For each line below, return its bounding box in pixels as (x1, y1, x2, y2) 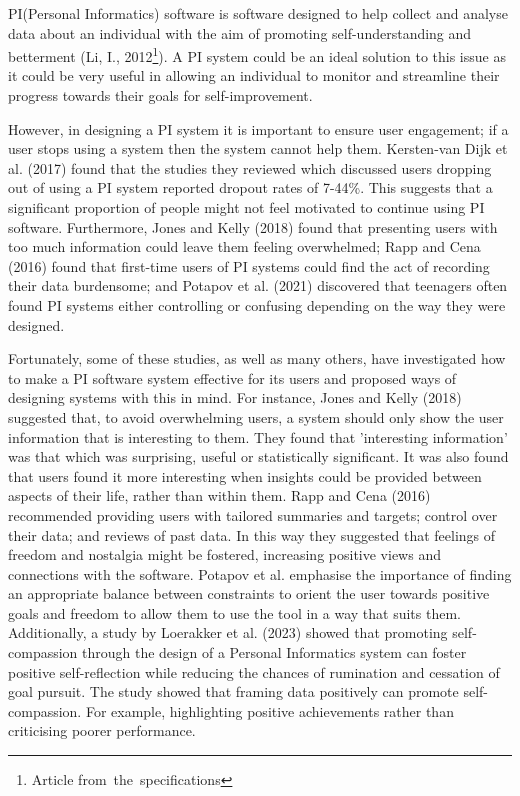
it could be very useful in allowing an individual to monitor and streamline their (8, 65, 500, 86)
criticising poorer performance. (8, 720, 196, 741)
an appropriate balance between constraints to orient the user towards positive (8, 583, 490, 604)
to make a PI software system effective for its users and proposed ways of (8, 367, 457, 388)
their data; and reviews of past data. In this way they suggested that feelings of (8, 524, 496, 545)
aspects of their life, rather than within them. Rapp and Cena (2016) (8, 485, 431, 506)
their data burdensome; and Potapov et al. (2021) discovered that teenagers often (8, 275, 508, 296)
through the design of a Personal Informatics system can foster (82, 642, 467, 663)
